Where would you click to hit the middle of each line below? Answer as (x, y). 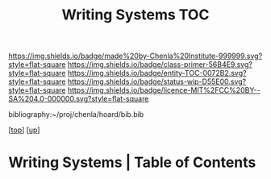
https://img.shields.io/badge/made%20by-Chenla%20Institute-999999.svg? (135, 56)
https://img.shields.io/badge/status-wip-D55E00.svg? (157, 81)
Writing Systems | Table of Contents (132, 162)
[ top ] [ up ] (24, 130)
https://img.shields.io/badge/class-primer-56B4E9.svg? (160, 65)
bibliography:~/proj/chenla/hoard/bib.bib (76, 114)
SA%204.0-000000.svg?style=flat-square (79, 99)
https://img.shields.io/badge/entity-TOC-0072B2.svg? (157, 73)
